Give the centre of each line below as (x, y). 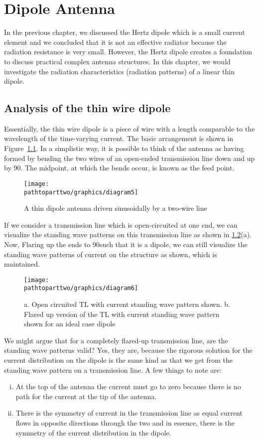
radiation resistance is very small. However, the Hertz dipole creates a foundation (128, 52)
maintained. (22, 264)
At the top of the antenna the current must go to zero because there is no (128, 386)
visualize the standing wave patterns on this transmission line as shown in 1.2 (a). (128, 234)
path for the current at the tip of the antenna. (86, 396)
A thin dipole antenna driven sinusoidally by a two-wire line (116, 208)
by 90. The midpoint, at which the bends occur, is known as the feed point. (119, 168)
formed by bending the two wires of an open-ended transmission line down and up (129, 158)
